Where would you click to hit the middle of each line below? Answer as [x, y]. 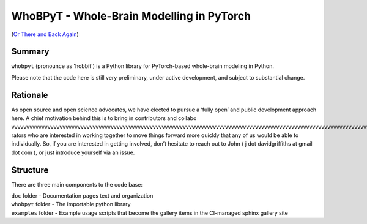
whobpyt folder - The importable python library [71, 204]
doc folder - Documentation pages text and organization [82, 196]
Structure [30, 170]
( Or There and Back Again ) [45, 34]
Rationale [30, 95]
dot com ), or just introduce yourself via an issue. [73, 152]
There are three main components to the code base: [77, 184]
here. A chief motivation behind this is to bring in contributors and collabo [104, 118]
